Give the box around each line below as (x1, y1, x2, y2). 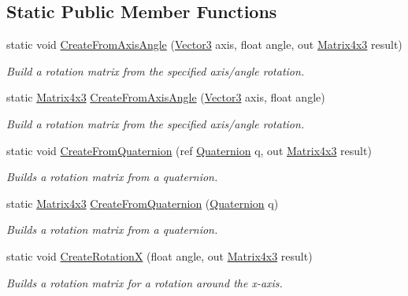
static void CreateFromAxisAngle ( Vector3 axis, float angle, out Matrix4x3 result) (6, 36, 402, 53)
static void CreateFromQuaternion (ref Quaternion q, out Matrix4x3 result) (6, 142, 372, 158)
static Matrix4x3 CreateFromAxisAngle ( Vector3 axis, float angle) (6, 89, 325, 105)
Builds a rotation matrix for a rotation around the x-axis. (6, 274, 283, 290)
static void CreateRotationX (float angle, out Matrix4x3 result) (6, 247, 313, 264)
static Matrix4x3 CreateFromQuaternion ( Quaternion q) (6, 194, 279, 211)
